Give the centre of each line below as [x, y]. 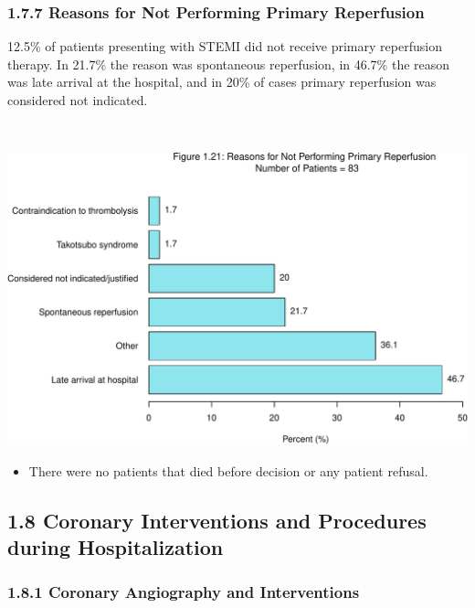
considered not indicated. [78, 100]
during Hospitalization [116, 547]
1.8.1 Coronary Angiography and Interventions [184, 592]
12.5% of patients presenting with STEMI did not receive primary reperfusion [225, 46]
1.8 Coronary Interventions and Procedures [217, 520]
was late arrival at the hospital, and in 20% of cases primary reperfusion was [222, 82]
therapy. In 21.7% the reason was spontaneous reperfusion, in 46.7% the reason [229, 64]
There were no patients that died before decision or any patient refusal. [228, 470]
